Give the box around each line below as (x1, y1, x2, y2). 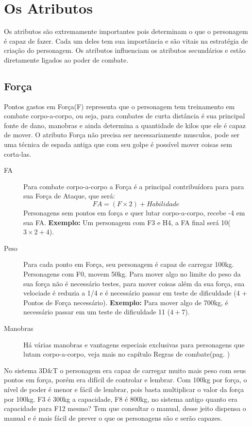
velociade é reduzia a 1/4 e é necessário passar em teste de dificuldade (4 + (23, 288, 248, 298)
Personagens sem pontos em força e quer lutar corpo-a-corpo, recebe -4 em (23, 208, 245, 218)
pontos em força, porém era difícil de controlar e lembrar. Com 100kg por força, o (4, 375, 247, 385)
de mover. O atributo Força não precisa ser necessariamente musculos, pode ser (4, 130, 240, 140)
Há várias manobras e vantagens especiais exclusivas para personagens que (23, 339, 245, 349)
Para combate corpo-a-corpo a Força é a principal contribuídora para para (23, 181, 244, 191)
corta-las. (4, 148, 32, 159)
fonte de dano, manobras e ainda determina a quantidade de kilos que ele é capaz (4, 120, 246, 130)
